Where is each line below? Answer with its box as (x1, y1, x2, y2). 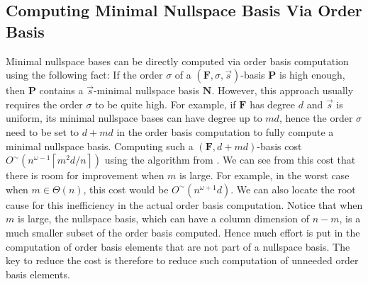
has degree (250, 96, 296, 111)
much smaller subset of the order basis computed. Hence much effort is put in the (6, 225, 360, 239)
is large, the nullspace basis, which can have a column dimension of (17, 211, 310, 226)
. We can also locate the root (230, 181, 356, 196)
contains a (39, 83, 84, 98)
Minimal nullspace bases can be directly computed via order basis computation (6, 53, 349, 68)
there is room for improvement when (6, 168, 165, 183)
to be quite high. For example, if (95, 96, 236, 111)
